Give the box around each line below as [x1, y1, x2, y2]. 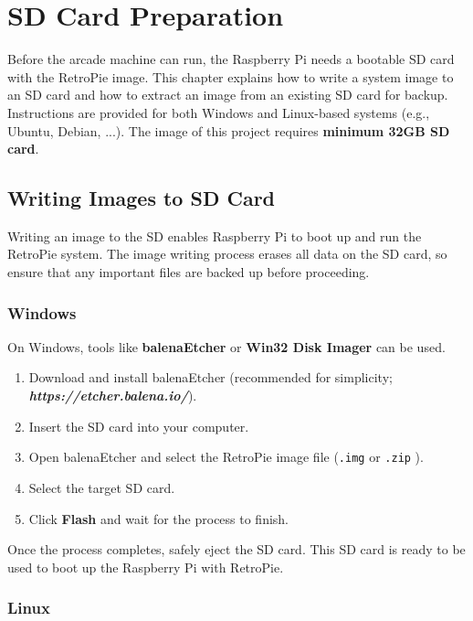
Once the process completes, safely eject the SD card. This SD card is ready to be [7, 540, 466, 559]
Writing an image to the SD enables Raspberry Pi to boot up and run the [7, 226, 422, 245]
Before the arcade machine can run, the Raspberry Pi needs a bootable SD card [7, 49, 455, 69]
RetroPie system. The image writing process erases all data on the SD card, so [7, 244, 447, 263]
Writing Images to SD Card [7, 184, 276, 212]
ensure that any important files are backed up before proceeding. [7, 262, 370, 282]
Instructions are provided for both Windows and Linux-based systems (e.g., [7, 102, 430, 122]
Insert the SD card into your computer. [28, 416, 249, 435]
